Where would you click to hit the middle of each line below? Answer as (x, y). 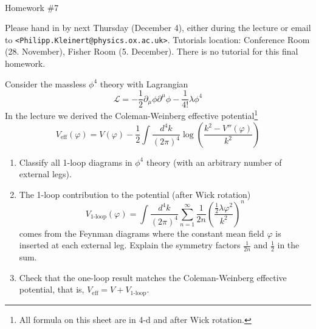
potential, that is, (52, 289)
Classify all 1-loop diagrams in (76, 162)
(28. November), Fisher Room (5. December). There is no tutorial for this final (152, 51)
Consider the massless (46, 83)
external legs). (45, 174)
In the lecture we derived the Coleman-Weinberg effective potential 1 (132, 114)
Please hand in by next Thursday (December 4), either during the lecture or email (158, 28)
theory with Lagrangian (144, 83)
